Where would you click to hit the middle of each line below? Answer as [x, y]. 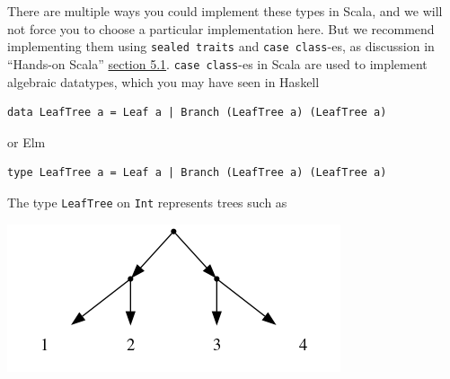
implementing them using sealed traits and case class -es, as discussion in [221, 46]
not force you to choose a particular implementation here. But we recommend [221, 28]
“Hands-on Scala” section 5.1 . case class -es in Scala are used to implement [217, 63]
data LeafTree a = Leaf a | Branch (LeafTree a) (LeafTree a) [197, 113]
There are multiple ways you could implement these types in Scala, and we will [225, 11]
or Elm [26, 141]
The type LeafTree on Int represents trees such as [147, 202]
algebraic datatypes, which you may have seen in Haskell [163, 81]
